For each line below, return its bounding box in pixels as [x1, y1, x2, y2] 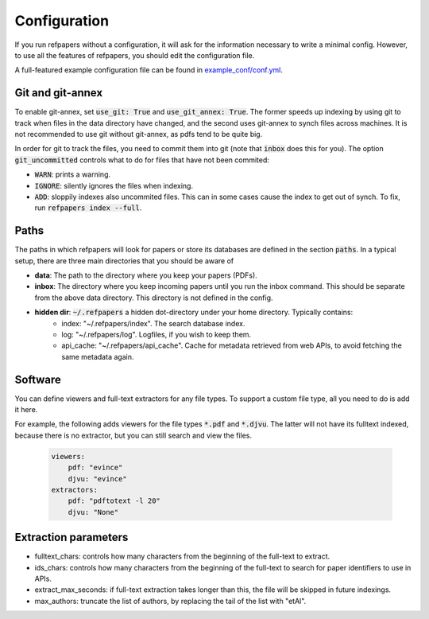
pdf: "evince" [68, 463, 123, 473]
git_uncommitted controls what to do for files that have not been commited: [14, 155, 270, 165]
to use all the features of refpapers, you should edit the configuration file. [14, 50, 255, 60]
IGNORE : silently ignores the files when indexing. [34, 181, 194, 190]
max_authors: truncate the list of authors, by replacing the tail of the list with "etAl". [34, 596, 307, 605]
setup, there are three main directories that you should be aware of [14, 255, 234, 266]
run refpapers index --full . [34, 203, 142, 212]
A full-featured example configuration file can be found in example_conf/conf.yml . [14, 65, 284, 75]
